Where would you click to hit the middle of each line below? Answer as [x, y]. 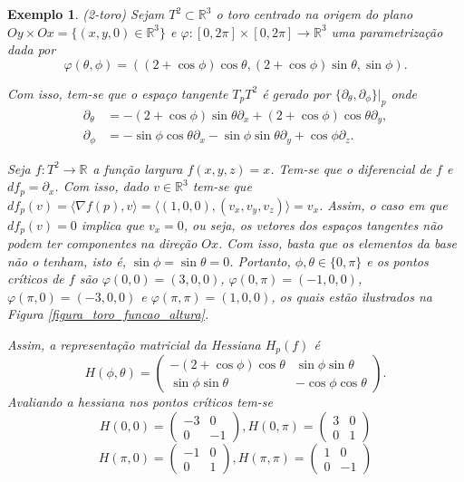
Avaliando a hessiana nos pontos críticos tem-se [140, 402]
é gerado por [296, 93]
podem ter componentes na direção [102, 243]
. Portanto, [260, 260]
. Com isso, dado [102, 186]
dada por [32, 49]
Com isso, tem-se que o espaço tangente [118, 93]
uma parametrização [387, 31]
